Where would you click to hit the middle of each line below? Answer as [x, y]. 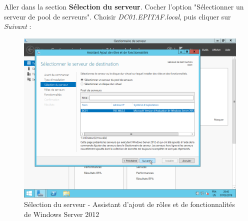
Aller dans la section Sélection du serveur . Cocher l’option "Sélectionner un [124, 6]
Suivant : [18, 26]
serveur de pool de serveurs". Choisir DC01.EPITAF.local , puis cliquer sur [117, 16]
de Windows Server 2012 [62, 214]
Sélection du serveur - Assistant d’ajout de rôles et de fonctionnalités [129, 204]
